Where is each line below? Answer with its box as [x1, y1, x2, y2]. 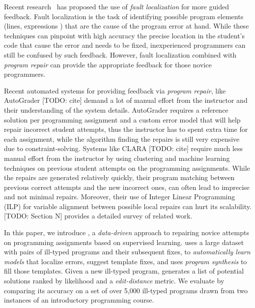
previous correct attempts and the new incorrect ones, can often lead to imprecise [4, 182, 250, 192]
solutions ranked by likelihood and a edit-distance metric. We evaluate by [4, 276, 225, 286]
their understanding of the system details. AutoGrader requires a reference [4, 104, 228, 115]
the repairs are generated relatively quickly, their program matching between [4, 172, 235, 183]
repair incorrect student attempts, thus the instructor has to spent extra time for [4, 124, 248, 134]
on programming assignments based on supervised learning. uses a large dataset [4, 237, 244, 247]
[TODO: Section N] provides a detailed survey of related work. [4, 211, 193, 221]
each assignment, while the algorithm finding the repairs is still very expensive [4, 133, 240, 144]
